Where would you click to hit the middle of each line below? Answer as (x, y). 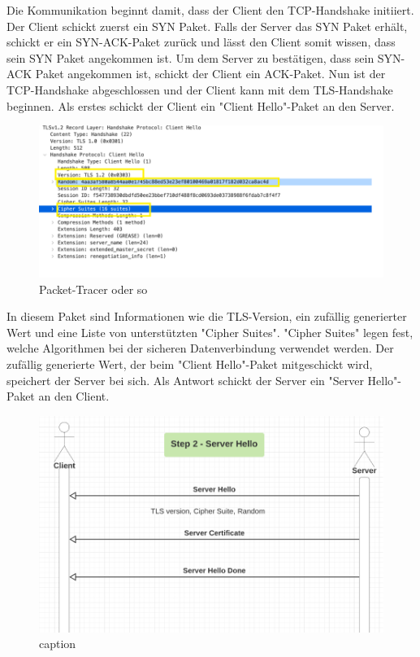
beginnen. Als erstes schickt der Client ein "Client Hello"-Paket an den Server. (201, 105)
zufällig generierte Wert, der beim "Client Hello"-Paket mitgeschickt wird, (190, 364)
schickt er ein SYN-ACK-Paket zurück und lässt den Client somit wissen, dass (201, 42)
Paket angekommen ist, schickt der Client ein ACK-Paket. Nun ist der (210, 74)
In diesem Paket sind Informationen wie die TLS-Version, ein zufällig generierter (207, 316)
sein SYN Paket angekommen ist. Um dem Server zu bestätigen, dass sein (191, 57)
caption (58, 644)
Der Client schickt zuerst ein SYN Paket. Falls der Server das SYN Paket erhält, (207, 26)
